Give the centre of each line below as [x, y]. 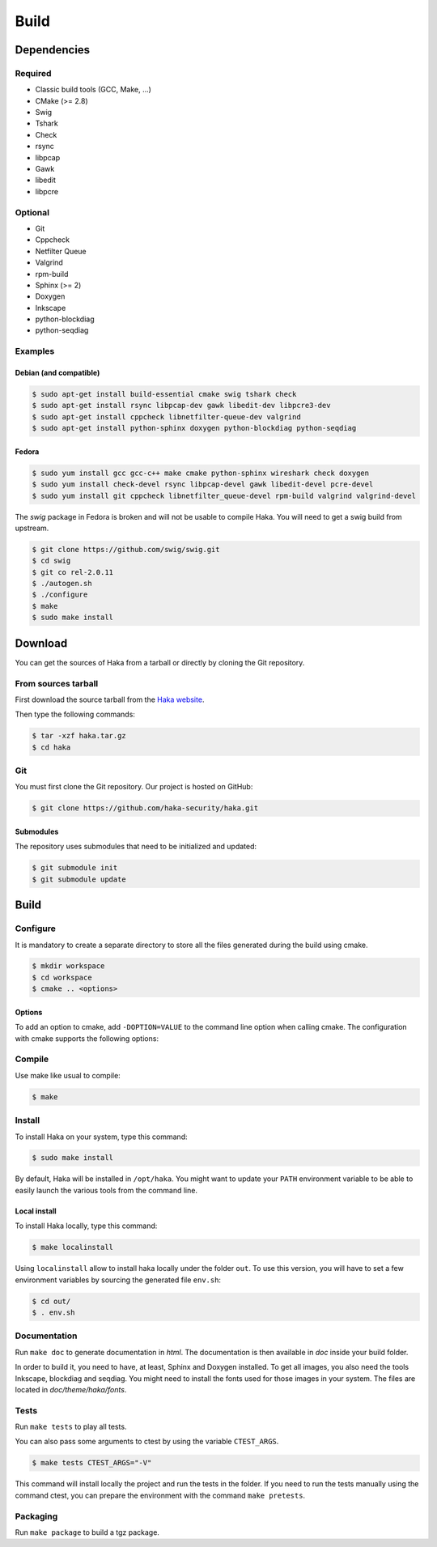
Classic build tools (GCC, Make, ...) [93, 90]
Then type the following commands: [75, 714]
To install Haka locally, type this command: [86, 1226]
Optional [32, 212]
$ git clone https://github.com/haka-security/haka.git [145, 808]
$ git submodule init [75, 868]
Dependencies [53, 50]
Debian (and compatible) [57, 373]
